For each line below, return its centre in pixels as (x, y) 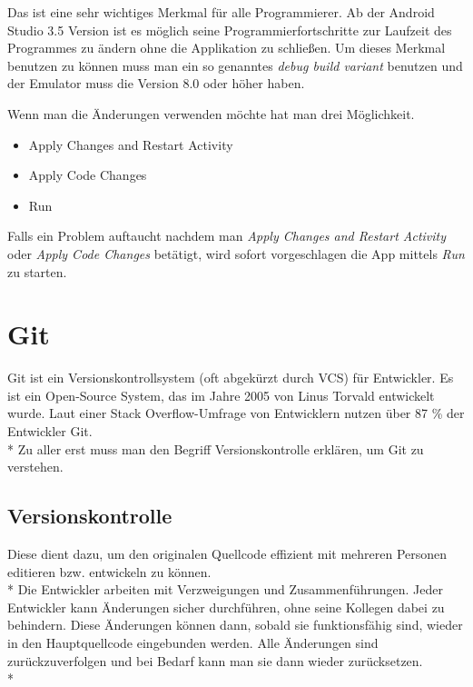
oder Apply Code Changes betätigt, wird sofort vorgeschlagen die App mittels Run (236, 253)
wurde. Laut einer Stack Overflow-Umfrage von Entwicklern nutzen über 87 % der (236, 413)
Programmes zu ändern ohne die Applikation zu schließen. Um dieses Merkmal (227, 48)
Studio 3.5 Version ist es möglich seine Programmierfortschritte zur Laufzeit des (230, 30)
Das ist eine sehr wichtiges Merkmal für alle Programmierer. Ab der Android (221, 12)
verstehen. (35, 467)
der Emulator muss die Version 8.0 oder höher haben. (156, 83)
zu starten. (37, 271)
